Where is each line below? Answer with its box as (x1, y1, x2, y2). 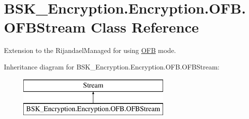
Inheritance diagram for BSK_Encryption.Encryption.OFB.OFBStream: (4, 61, 220, 71)
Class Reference (91, 17, 199, 37)
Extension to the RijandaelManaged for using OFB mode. (4, 45, 176, 55)
